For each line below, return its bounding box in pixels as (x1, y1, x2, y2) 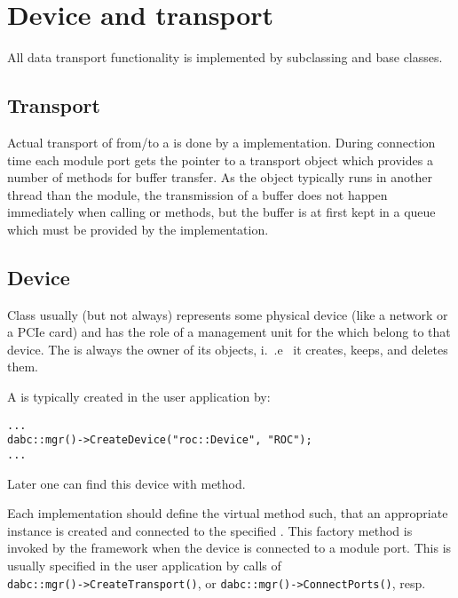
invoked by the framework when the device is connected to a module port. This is (7, 538, 452, 557)
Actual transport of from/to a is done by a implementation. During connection (7, 132, 436, 151)
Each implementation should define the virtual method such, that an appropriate (7, 504, 448, 522)
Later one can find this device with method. (7, 474, 246, 492)
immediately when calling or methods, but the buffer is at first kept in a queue (7, 203, 436, 221)
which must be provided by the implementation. (7, 219, 269, 238)
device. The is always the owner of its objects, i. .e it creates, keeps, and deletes (7, 339, 448, 358)
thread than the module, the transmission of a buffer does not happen (7, 185, 388, 203)
